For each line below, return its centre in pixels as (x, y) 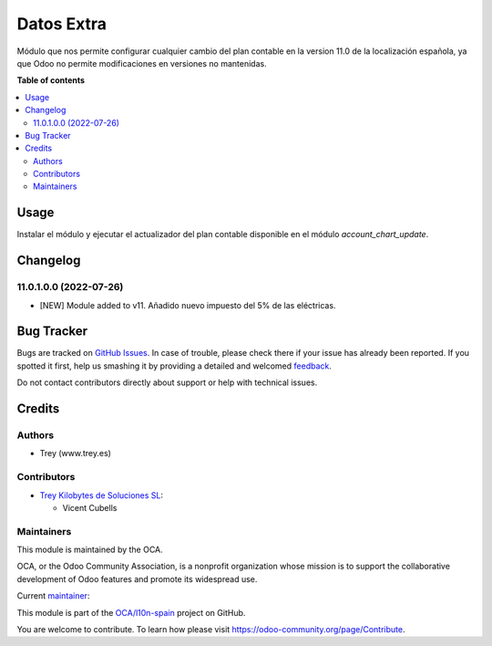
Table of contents (51, 80)
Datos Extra (62, 24)
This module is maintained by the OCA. (90, 550)
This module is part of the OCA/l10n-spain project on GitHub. (131, 612)
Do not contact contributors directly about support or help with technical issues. (167, 382)
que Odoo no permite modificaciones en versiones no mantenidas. (142, 63)
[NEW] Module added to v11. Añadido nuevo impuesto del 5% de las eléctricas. (188, 305)
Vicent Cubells (90, 507)
